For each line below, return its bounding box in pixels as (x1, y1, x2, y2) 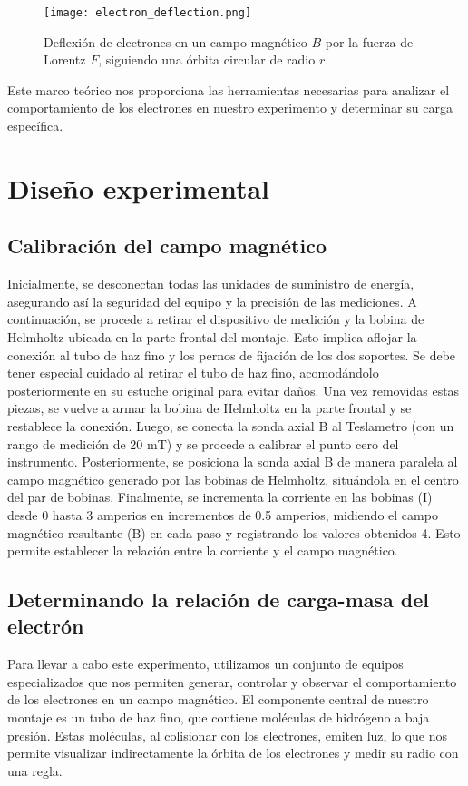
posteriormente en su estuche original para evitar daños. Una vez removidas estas (7, 380, 460, 399)
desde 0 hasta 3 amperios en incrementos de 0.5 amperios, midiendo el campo (7, 505, 438, 524)
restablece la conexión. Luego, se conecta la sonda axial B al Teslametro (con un (7, 416, 454, 435)
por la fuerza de (325, 32, 414, 51)
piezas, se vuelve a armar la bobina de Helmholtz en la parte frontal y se (7, 398, 412, 418)
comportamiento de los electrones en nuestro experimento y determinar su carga (7, 98, 453, 117)
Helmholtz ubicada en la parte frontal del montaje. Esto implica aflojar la (7, 327, 417, 346)
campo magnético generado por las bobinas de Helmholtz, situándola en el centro (7, 469, 459, 488)
